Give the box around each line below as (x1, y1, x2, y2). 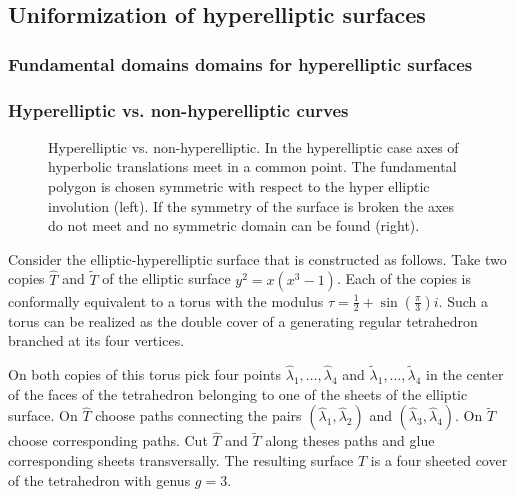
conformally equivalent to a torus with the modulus (8, 290, 324, 311)
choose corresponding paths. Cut (8, 430, 208, 451)
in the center (426, 364, 504, 385)
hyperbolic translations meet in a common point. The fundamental (48, 156, 457, 177)
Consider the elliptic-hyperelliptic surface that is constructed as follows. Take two (8, 248, 507, 269)
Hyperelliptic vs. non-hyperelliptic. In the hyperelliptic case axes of (48, 136, 459, 157)
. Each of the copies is (336, 268, 471, 289)
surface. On (8, 405, 78, 426)
